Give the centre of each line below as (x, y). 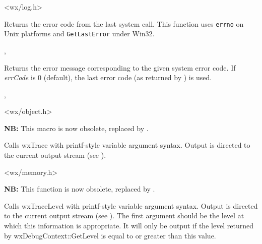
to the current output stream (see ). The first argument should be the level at (124, 216)
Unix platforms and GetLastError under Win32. (79, 34)
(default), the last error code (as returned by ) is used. (128, 77)
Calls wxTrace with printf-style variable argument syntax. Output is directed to (127, 145)
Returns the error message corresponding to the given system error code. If (120, 67)
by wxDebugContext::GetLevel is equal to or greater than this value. (110, 235)
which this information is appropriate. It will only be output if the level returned (129, 226)
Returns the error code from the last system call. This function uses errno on (124, 23)
